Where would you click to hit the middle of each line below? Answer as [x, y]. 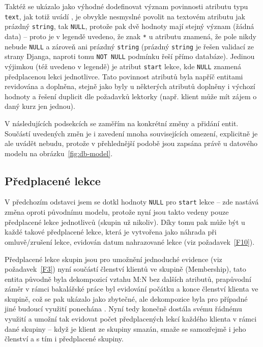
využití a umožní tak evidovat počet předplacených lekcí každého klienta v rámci [131, 319]
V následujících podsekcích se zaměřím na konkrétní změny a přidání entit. [122, 123]
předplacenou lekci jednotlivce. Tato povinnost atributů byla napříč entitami [124, 76]
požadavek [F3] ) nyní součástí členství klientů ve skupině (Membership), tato [125, 269]
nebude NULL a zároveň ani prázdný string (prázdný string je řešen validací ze [129, 46]
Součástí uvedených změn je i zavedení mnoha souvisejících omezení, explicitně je [131, 133]
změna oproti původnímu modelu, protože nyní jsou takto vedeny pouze [117, 212]
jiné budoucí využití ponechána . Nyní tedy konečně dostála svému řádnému [123, 309]
